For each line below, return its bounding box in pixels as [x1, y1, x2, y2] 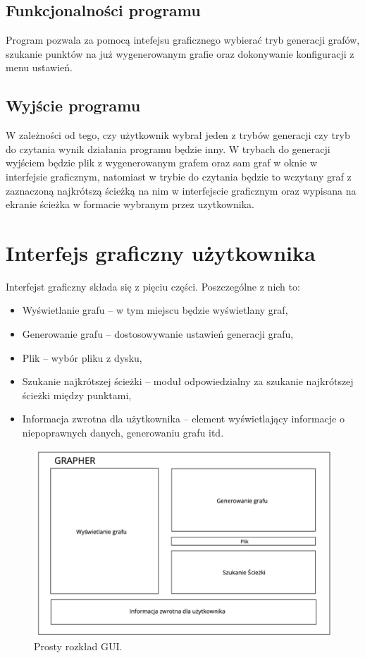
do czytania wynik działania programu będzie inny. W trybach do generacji [6, 141, 330, 156]
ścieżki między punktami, [22, 387, 132, 402]
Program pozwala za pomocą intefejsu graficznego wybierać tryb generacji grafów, [6, 32, 360, 47]
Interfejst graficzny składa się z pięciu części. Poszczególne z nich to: [6, 279, 300, 293]
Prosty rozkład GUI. [34, 639, 123, 654]
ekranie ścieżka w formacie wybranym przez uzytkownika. [6, 197, 254, 212]
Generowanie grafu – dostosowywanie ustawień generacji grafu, [22, 327, 294, 341]
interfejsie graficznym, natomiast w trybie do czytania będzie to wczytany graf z [6, 169, 352, 183]
